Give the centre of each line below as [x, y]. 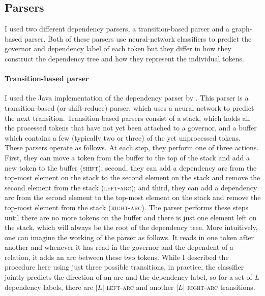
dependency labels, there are [49, 287]
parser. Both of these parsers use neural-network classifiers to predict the [138, 38]
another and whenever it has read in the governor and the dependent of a [119, 247]
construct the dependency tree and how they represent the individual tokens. [124, 58]
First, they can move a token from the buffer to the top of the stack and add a [127, 157]
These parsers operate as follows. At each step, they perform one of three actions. [132, 147]
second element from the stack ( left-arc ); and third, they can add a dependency [131, 187]
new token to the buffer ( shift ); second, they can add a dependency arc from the [131, 167]
